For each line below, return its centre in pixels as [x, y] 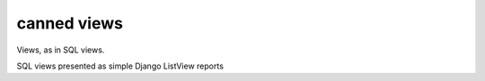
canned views [70, 23]
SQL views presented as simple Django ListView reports [120, 66]
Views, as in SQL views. [61, 50]
